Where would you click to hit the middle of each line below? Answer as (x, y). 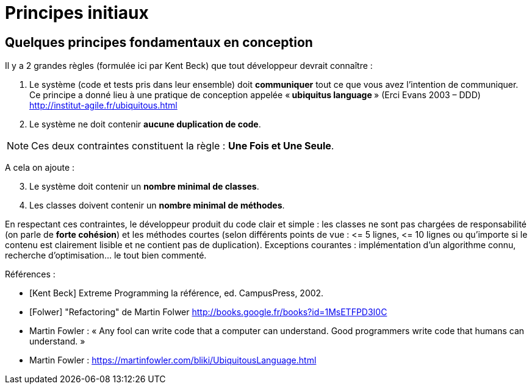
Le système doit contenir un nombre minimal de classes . (144, 187)
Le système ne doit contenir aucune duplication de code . (145, 124)
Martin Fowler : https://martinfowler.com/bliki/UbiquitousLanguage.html (173, 360)
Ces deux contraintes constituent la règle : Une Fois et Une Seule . (183, 146)
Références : (30, 274)
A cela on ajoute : (40, 168)
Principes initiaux (77, 13)
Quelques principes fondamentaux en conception (159, 42)
